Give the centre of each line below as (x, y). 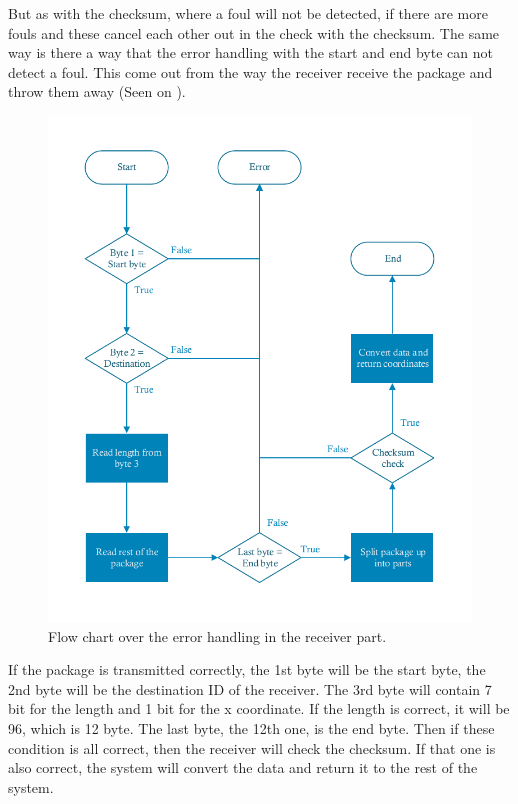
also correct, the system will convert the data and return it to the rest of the (243, 767)
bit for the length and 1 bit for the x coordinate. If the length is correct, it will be (259, 708)
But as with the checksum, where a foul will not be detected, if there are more (248, 13)
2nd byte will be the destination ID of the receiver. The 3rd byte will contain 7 (250, 688)
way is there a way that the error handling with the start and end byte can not (250, 52)
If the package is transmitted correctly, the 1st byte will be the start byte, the (247, 669)
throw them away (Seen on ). (97, 91)
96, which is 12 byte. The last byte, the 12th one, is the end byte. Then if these (251, 728)
